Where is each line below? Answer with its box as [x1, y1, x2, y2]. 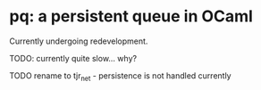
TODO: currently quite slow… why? [9, 53, 137, 63]
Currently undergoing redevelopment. [9, 36, 148, 46]
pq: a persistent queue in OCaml [9, 6, 253, 27]
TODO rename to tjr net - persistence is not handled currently [9, 70, 232, 83]
